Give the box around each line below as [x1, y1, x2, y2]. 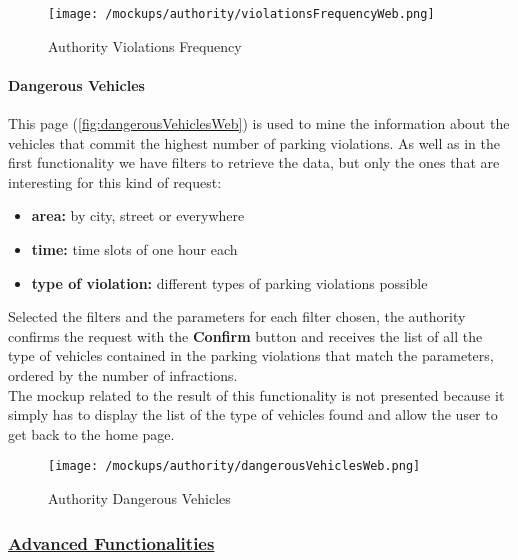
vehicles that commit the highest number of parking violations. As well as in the [8, 132, 501, 153]
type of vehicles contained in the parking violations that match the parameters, [8, 345, 494, 366]
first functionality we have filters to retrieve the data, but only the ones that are [8, 152, 500, 173]
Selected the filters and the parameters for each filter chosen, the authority [8, 306, 466, 327]
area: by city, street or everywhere [31, 205, 245, 226]
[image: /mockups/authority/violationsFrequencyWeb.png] [48, 7, 435, 21]
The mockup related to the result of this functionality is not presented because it [8, 384, 505, 405]
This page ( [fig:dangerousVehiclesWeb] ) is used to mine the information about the [8, 113, 510, 134]
